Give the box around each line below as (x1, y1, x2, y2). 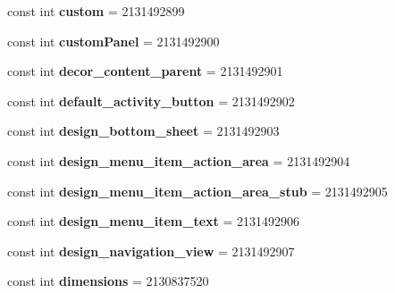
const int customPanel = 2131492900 (7, 31, 220, 50)
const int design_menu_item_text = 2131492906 (7, 212, 300, 230)
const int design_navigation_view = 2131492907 (7, 241, 295, 260)
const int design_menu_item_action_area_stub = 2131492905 (7, 181, 388, 200)
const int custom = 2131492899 (7, 2, 185, 20)
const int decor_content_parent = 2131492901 (7, 62, 283, 80)
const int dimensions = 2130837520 (7, 272, 209, 290)
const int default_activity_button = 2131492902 (7, 91, 295, 110)
